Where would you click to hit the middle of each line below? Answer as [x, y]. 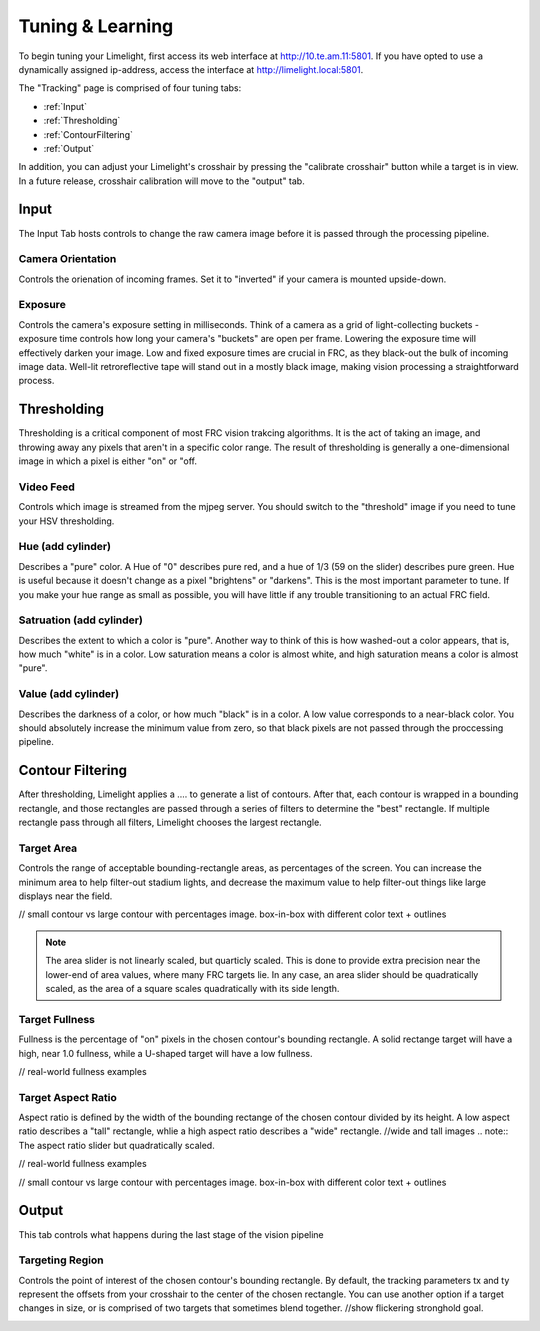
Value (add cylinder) [69, 694]
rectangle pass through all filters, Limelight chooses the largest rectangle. [170, 822]
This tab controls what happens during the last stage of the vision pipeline [171, 1234]
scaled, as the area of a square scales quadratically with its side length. [192, 988]
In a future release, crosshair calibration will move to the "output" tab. [161, 181]
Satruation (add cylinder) [81, 620]
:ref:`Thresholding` [82, 121]
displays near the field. [65, 896]
